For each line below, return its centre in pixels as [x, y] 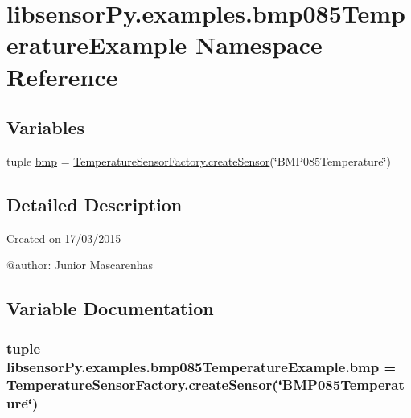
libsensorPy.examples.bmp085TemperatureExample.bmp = [201, 366]
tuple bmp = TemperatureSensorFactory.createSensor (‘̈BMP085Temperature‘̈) [199, 160]
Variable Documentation [110, 308]
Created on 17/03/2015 [64, 238]
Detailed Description [95, 204]
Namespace [259, 45]
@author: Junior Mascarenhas [80, 265]
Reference [62, 76]
